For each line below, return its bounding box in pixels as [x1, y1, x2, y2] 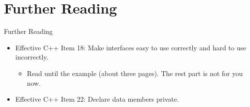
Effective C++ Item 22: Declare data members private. [15, 94, 179, 104]
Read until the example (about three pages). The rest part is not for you [27, 68, 243, 78]
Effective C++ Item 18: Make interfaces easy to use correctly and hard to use [15, 42, 246, 52]
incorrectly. [15, 52, 48, 62]
